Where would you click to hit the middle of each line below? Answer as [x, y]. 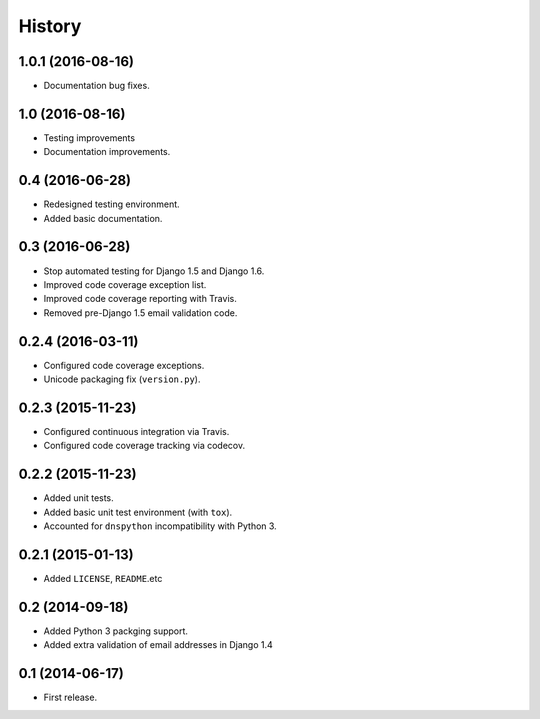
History [50, 26]
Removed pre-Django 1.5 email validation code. [140, 312]
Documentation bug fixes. [96, 86]
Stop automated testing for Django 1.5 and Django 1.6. [154, 271]
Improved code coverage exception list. [125, 284]
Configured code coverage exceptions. [124, 365]
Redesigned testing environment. [111, 204]
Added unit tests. [78, 498]
